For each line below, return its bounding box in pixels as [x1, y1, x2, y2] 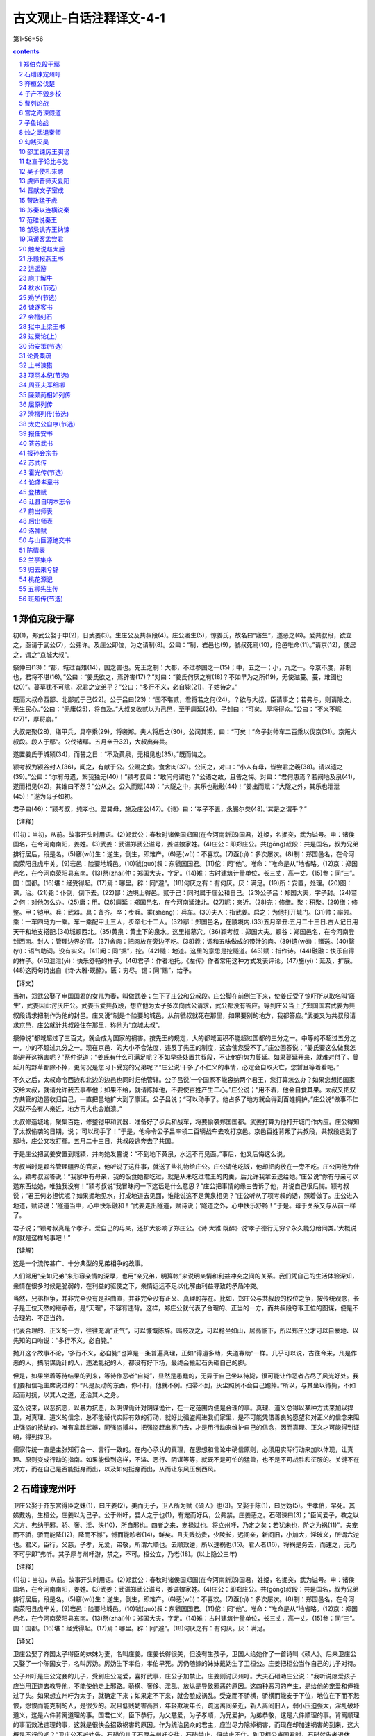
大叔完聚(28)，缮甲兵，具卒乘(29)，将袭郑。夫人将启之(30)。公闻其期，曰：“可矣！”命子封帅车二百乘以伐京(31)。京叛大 [12, 728, 357, 736]
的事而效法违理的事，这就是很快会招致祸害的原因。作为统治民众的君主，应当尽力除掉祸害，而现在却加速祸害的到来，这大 [12, 1721, 360, 1729]
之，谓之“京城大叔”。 [12, 650, 74, 659]
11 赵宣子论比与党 [19, 157, 69, 166]
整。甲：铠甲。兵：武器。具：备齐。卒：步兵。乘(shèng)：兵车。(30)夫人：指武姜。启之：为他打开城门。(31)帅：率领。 [12, 908, 356, 916]
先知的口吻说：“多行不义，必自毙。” [12, 1336, 113, 1344]
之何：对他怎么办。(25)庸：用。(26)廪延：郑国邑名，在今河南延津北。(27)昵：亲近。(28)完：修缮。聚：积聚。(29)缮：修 [12, 898, 358, 906]
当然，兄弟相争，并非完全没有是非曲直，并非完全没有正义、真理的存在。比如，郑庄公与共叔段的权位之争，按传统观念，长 [12, 1294, 360, 1302]
